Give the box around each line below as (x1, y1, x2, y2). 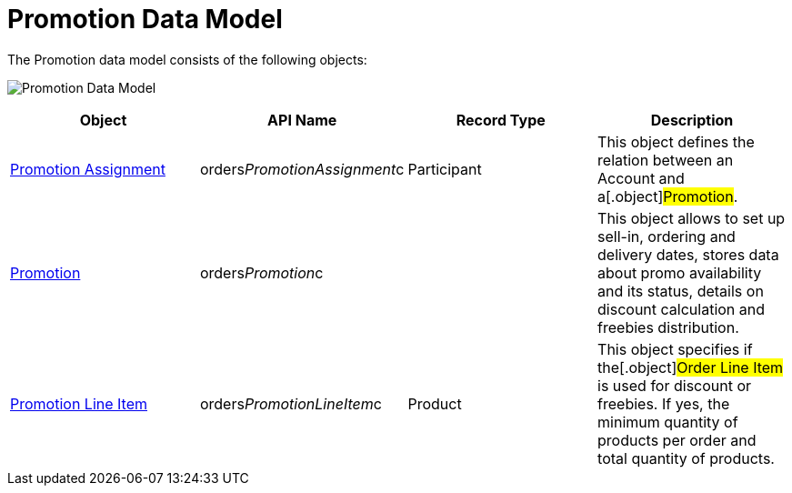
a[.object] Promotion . (597, 186, 738, 206)
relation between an (597, 150, 734, 169)
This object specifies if (597, 339, 753, 358)
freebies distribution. (597, 317, 739, 337)
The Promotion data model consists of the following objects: (7, 51, 367, 67)
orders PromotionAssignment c (199, 159, 405, 178)
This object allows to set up (597, 208, 786, 227)
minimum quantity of (597, 412, 738, 431)
